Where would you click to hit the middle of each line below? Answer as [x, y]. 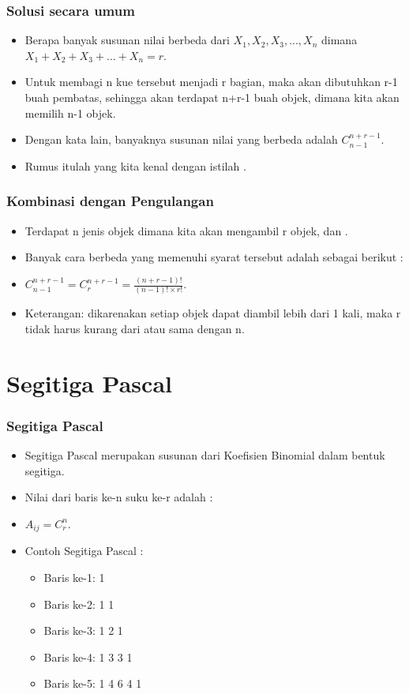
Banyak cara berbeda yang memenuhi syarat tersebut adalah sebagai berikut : [214, 257]
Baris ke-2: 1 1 [79, 604]
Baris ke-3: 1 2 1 [83, 630]
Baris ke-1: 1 [74, 578]
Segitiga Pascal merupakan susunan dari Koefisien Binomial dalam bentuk [205, 455]
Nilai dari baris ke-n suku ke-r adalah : [119, 497]
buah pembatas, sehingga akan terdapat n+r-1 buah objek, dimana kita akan [212, 97]
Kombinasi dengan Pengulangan [110, 201]
